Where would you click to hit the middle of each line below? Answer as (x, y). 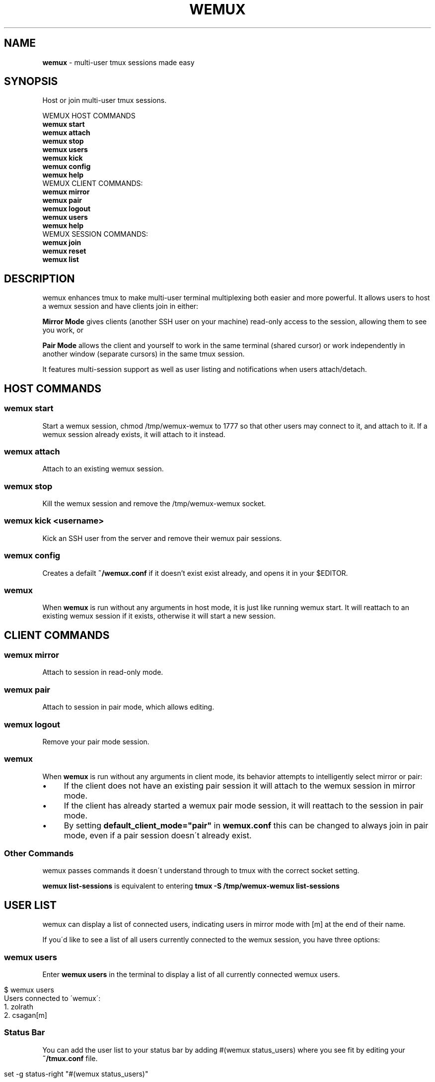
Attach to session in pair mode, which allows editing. (128, 707)
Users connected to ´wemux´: (52, 998)
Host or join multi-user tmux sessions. (105, 100)
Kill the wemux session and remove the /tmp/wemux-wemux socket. (154, 503)
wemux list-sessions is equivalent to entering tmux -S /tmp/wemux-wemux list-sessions (191, 886)
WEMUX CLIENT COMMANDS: (93, 183)
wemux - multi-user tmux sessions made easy (118, 62)
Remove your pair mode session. (96, 741)
